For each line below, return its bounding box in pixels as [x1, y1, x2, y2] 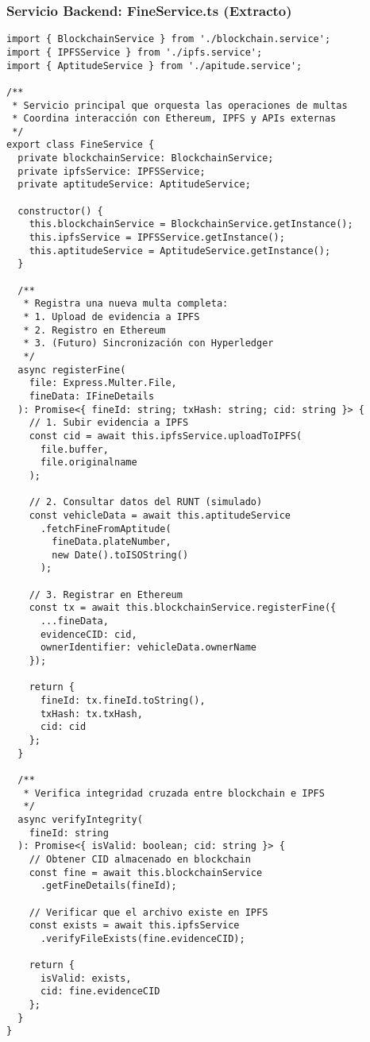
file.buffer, [40, 443, 109, 455]
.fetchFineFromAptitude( [40, 523, 172, 535]
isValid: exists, [40, 972, 132, 984]
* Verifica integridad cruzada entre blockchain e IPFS [23, 787, 325, 799]
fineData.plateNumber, [52, 536, 172, 548]
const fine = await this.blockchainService [29, 866, 263, 878]
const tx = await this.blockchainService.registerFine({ [29, 602, 337, 614]
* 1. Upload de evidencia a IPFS [23, 311, 200, 322]
